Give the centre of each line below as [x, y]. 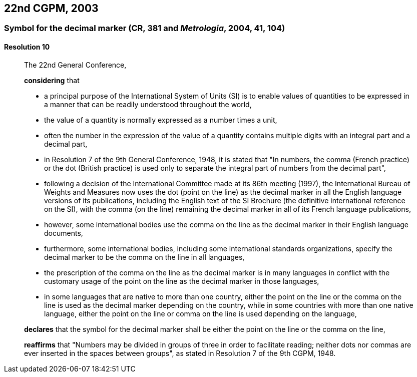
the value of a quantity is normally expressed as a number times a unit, [161, 120]
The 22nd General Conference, [75, 65]
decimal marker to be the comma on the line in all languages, [144, 257]
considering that [52, 80]
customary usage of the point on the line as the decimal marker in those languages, [182, 281]
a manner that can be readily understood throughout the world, [148, 104]
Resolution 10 [27, 47]
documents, [64, 233]
